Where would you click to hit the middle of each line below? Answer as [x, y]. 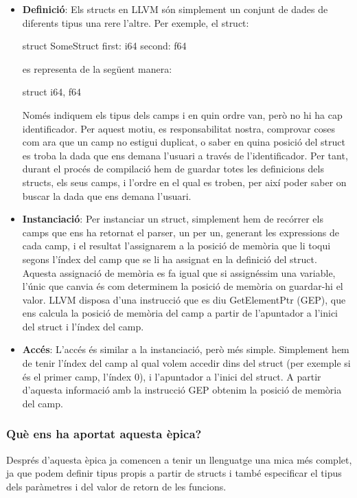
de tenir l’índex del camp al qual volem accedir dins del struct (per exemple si [186, 363]
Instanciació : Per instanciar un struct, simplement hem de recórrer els [173, 219]
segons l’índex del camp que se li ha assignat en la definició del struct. [170, 259]
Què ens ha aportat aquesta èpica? [104, 434]
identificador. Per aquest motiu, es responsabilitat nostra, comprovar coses [178, 128]
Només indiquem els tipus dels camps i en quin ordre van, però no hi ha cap [182, 114]
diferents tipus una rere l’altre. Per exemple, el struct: [136, 22]
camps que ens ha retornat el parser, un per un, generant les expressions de [181, 232]
